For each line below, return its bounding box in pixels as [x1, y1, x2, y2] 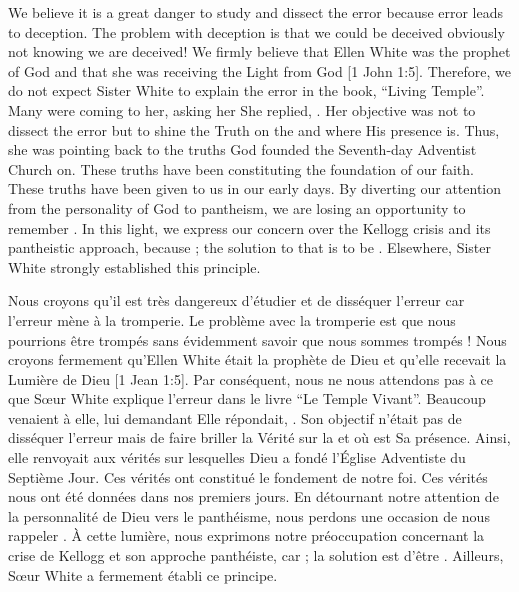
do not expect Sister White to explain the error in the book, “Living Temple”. [8, 80, 485, 101]
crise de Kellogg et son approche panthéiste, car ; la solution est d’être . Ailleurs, [8, 545, 504, 566]
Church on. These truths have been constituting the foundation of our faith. [8, 158, 474, 179]
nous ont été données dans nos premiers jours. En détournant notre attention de [8, 486, 499, 507]
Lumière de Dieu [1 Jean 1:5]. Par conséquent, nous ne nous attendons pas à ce [8, 368, 493, 389]
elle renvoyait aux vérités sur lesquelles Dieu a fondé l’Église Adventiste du [8, 447, 466, 468]
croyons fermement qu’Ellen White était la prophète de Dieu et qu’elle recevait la [8, 349, 507, 370]
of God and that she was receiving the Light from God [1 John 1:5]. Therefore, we [8, 60, 511, 81]
